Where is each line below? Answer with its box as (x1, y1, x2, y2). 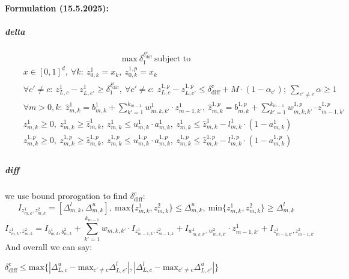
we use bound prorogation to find (5, 189, 127, 202)
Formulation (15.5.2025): (5, 1, 109, 14)
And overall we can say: (5, 241, 93, 253)
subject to (154, 55, 191, 64)
